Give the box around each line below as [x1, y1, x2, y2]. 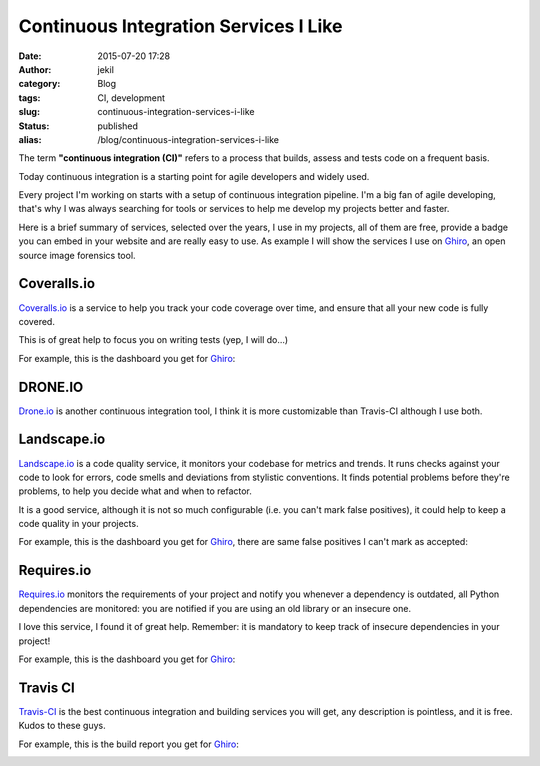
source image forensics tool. [18, 249, 136, 261]
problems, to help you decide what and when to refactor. [18, 485, 252, 497]
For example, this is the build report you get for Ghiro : [18, 738, 240, 750]
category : [18, 78, 61, 90]
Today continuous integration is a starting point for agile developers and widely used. [18, 170, 370, 182]
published [97, 120, 139, 132]
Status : [18, 120, 50, 132]
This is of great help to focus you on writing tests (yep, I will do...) [18, 334, 289, 346]
